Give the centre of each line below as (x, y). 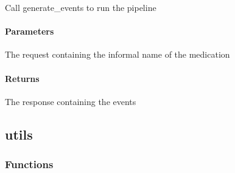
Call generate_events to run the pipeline (81, 7)
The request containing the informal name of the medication (118, 54)
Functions (29, 164)
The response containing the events (71, 101)
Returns (22, 78)
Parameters (30, 31)
